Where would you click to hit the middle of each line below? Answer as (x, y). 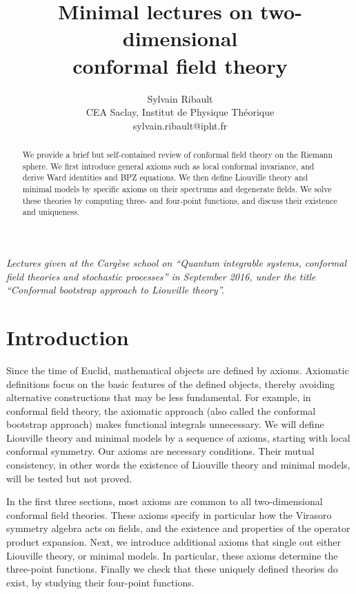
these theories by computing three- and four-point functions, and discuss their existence (180, 200)
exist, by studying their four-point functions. (100, 582)
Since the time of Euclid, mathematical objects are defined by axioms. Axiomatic (178, 370)
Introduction (68, 337)
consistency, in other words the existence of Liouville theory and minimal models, (178, 465)
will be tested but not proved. (69, 478)
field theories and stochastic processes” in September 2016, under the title (161, 276)
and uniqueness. (51, 212)
